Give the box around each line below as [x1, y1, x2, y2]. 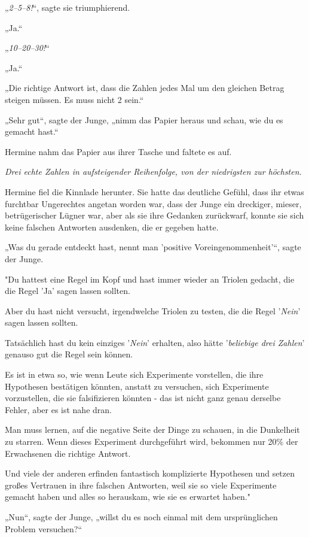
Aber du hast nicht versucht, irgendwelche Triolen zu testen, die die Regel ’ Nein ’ [5, 304, 301, 317]
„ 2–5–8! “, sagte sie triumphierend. [5, 1, 130, 13]
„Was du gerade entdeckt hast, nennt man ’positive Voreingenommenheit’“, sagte [5, 241, 301, 253]
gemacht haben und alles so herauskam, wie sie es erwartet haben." [5, 490, 250, 503]
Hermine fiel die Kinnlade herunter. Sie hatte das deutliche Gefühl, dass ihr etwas [5, 185, 304, 198]
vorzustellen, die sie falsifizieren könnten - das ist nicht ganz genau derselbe [5, 392, 281, 404]
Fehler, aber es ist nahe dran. [5, 403, 112, 415]
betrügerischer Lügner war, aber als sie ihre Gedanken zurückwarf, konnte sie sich [5, 209, 304, 222]
